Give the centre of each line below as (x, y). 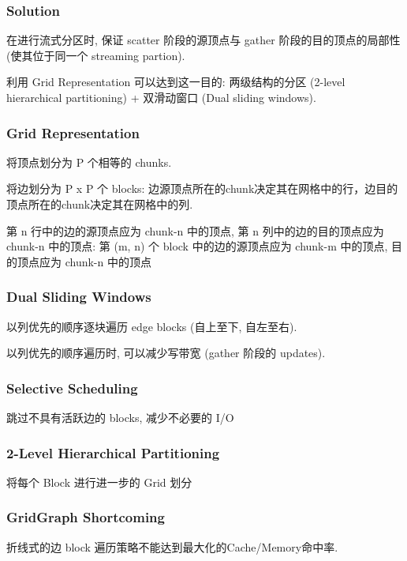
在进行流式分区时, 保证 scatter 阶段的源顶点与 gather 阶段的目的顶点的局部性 (203, 40)
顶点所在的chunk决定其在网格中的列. (100, 204)
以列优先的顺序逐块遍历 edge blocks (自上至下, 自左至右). (152, 326)
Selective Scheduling (72, 388)
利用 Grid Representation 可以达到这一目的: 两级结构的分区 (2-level (176, 82)
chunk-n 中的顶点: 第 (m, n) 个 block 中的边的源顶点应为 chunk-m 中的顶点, (197, 246)
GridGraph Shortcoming (86, 517)
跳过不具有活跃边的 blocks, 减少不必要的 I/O (120, 417)
